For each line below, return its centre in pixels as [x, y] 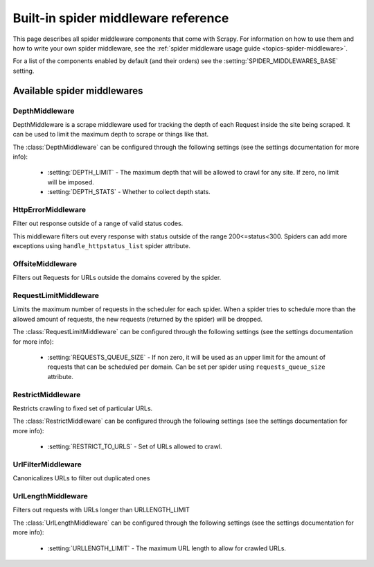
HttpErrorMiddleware [50, 209]
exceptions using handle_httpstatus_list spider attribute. [101, 246]
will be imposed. [71, 182]
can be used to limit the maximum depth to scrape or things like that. [111, 134]
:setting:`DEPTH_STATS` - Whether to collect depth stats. [129, 192]
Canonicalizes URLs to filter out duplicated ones [81, 478]
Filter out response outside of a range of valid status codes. [98, 224]
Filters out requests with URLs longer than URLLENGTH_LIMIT [101, 510]
